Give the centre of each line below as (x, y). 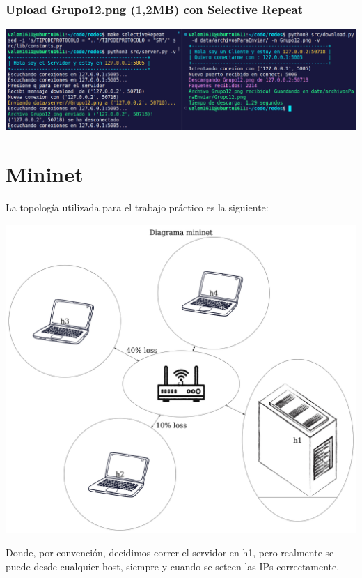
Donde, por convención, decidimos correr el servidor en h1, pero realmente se (170, 553)
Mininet (45, 174)
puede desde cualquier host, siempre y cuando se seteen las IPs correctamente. (173, 566)
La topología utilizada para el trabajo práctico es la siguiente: (137, 207)
